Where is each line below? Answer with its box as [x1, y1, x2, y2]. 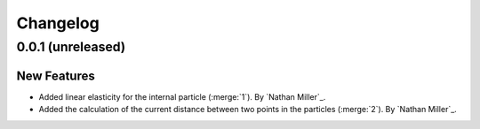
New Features [16, 68, 95, 83]
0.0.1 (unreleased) [16, 39, 126, 55]
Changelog [16, 13, 100, 33]
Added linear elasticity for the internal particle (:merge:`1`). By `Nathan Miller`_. [38, 91, 326, 102]
